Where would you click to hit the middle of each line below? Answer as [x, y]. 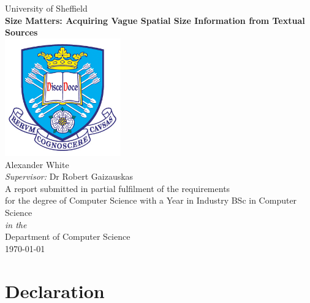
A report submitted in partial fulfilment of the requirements [118, 188]
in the [16, 224]
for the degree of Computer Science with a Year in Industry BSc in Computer [151, 200]
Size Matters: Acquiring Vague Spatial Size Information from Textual [155, 20]
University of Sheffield [46, 8]
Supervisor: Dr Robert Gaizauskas [69, 176]
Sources [21, 32]
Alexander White [37, 164]
